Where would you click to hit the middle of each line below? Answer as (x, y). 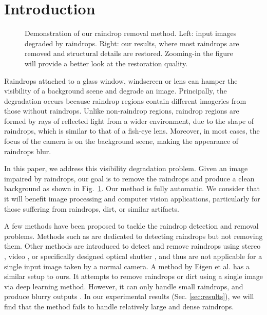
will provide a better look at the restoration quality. (106, 63)
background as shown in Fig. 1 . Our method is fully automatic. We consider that (132, 188)
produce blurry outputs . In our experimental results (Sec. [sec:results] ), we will (129, 296)
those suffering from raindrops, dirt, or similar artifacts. (92, 208)
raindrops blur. (28, 151)
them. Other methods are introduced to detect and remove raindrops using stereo (132, 246)
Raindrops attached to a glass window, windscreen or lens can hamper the (121, 80)
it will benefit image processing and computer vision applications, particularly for (132, 199)
